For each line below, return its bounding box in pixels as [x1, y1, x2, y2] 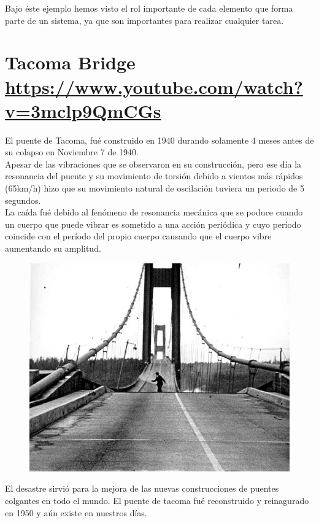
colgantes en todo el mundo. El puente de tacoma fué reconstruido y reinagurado [5, 494, 309, 506]
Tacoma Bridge [5, 50, 136, 75]
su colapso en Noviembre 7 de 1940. [5, 145, 139, 158]
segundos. [5, 193, 41, 206]
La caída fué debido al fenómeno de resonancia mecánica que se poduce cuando [5, 206, 303, 219]
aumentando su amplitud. [5, 242, 101, 255]
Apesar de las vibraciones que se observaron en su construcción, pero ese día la [5, 157, 302, 170]
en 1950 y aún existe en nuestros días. [5, 506, 147, 519]
